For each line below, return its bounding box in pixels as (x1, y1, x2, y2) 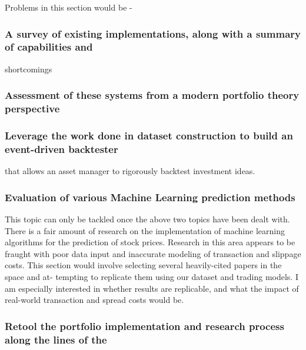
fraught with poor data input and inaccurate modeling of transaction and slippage (5, 247, 301, 259)
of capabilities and (5, 39, 93, 54)
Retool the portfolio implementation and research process (5, 318, 284, 333)
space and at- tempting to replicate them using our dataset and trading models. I (5, 271, 298, 283)
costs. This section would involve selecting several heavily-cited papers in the (5, 259, 282, 271)
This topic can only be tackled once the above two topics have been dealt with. (5, 213, 290, 225)
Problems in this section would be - (5, 1, 132, 13)
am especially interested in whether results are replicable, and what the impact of (5, 282, 299, 294)
